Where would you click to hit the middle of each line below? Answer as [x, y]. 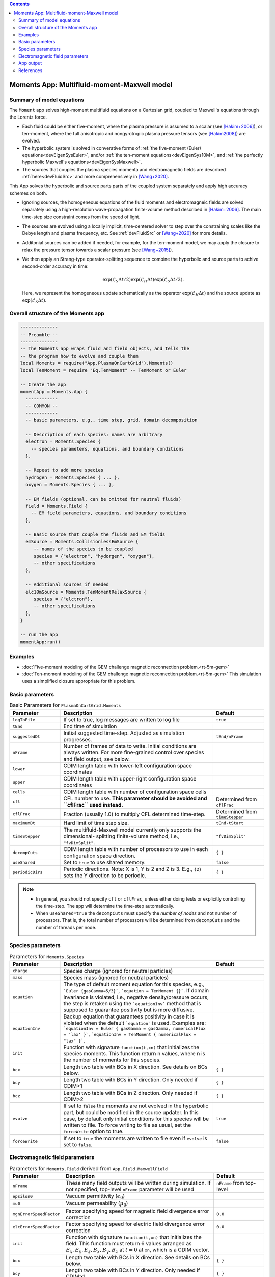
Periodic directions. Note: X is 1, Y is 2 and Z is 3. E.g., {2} [133, 869]
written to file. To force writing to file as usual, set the [127, 1125]
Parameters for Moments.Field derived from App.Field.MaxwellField [89, 1168]
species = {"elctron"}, [63, 599]
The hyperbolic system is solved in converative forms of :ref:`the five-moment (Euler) [112, 148]
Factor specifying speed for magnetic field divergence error [137, 1211]
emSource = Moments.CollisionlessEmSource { [82, 542]
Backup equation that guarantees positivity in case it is [129, 1016]
